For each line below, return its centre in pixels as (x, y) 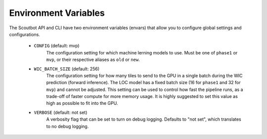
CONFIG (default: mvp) (57, 46)
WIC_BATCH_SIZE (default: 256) (67, 69)
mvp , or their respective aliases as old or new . (93, 60)
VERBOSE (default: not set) (61, 112)
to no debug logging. (67, 126)
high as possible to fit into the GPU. (82, 103)
